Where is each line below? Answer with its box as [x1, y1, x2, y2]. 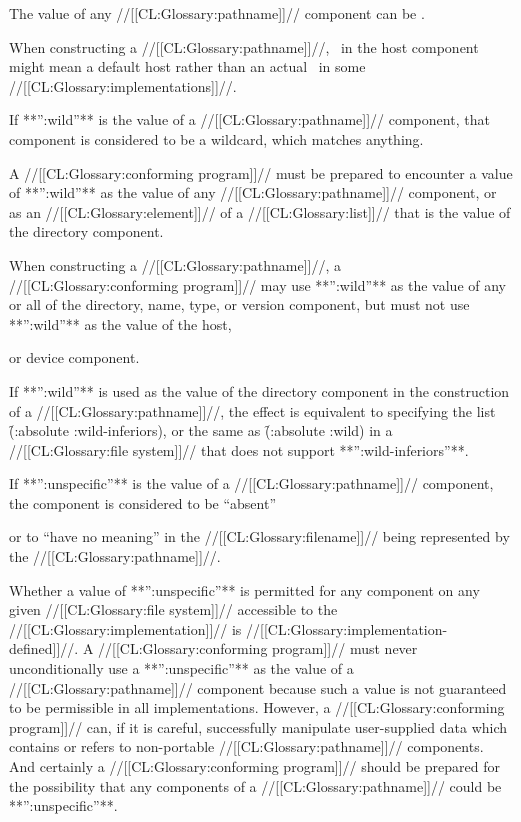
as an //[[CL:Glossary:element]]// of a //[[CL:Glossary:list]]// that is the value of [9, 201, 511, 222]
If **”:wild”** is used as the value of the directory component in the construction [9, 380, 510, 401]
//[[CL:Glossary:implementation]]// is [9, 618, 242, 639]
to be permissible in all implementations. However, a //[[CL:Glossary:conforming [9, 697, 505, 718]
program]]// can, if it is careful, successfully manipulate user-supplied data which [9, 716, 508, 737]
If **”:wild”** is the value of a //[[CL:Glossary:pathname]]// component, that [9, 109, 490, 130]
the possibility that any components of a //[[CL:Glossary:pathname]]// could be [9, 775, 502, 796]
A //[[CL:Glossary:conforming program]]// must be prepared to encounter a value [9, 162, 513, 183]
